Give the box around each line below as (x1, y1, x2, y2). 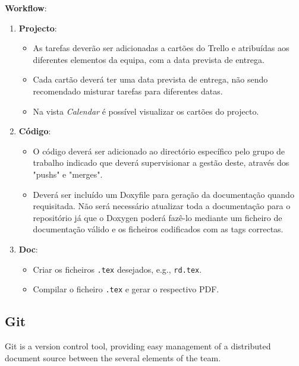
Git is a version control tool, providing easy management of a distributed (5, 340, 271, 352)
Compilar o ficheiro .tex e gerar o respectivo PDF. (33, 283, 219, 295)
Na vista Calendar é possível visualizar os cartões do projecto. (33, 105, 259, 117)
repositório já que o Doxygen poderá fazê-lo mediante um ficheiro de (33, 211, 282, 223)
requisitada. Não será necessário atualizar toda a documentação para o (33, 200, 291, 212)
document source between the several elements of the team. (5, 351, 221, 364)
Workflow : (5, 2, 47, 14)
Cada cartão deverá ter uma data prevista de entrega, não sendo (33, 73, 268, 86)
